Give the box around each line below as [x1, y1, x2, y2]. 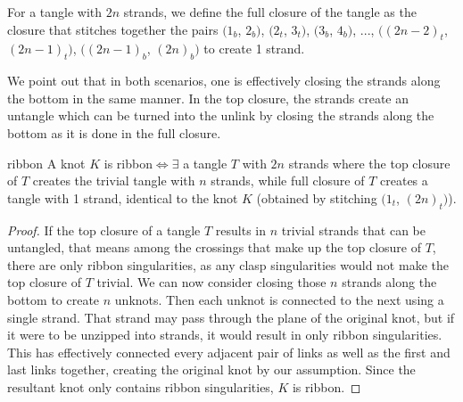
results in [215, 220, 266, 239]
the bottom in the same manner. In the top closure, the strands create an [7, 88, 409, 107]
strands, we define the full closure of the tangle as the [123, 3, 417, 21]
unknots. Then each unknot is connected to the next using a [114, 290, 444, 308]
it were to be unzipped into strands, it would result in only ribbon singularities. [7, 325, 442, 344]
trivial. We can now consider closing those [96, 273, 327, 291]
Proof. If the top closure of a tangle [7, 220, 201, 239]
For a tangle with [7, 3, 103, 21]
